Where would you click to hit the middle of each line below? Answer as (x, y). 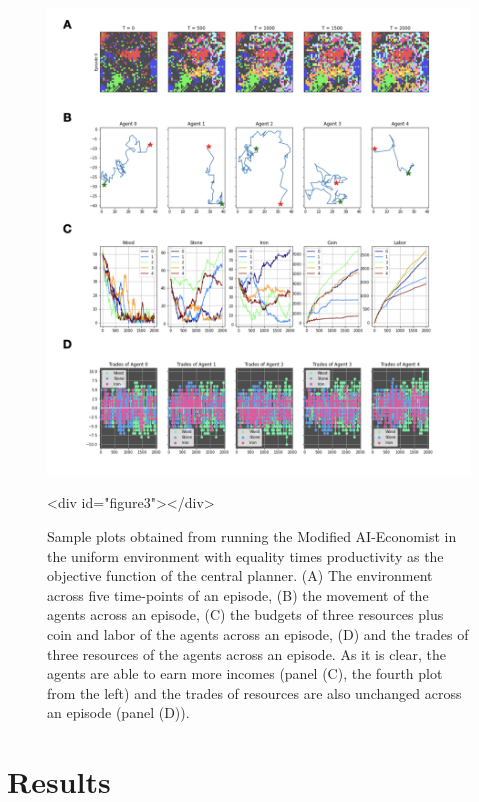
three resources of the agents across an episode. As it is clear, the (246, 653)
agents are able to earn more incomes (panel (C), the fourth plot (245, 673)
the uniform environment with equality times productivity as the (245, 555)
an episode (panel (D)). (118, 712)
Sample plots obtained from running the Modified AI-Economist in (252, 536)
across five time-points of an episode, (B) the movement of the (238, 594)
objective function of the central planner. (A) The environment (240, 575)
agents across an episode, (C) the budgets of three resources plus (245, 614)
